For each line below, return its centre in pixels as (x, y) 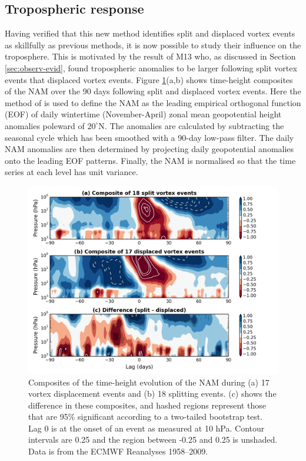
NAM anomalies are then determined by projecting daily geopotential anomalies (149, 149)
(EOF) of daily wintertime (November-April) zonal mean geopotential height (143, 114)
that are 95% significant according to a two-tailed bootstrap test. (146, 416)
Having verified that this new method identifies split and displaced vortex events (150, 33)
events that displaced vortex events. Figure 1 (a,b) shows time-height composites (149, 79)
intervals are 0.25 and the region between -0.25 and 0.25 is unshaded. (153, 439)
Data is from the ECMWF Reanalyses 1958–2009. (118, 451)
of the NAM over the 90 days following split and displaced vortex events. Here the (153, 91)
